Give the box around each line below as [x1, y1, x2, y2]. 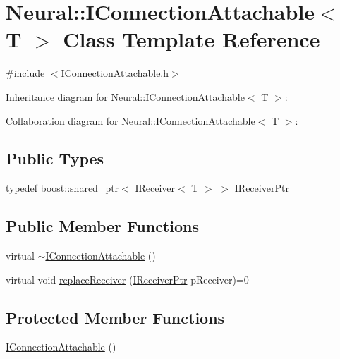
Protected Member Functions [6, 306, 225, 328]
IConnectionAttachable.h [61, 66, 169, 80]
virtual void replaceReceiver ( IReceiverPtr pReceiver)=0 [6, 272, 249, 286]
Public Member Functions [6, 215, 199, 237]
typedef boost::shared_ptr [6, 181, 119, 195]
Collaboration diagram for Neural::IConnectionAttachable [6, 113, 255, 128]
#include [6, 66, 45, 80]
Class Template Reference [63, 25, 320, 54]
